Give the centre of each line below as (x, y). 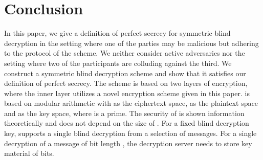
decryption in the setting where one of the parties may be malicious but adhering (131, 43)
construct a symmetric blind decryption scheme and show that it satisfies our (125, 73)
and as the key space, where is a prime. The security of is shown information (124, 113)
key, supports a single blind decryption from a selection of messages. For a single (130, 133)
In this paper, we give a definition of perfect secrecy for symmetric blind (117, 33)
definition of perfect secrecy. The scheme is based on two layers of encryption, (126, 83)
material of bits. (29, 153)
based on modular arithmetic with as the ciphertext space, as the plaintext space (131, 103)
